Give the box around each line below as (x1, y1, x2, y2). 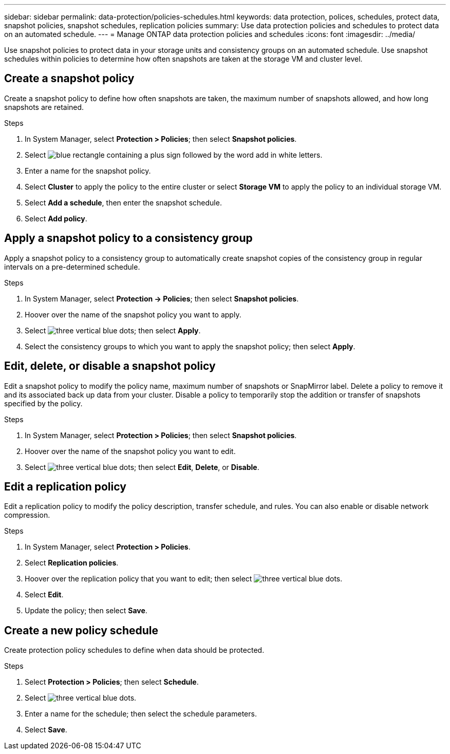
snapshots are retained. (4, 102, 84, 111)
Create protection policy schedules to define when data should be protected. (4, 646, 265, 655)
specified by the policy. (4, 399, 83, 408)
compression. (4, 511, 50, 520)
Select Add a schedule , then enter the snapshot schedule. (25, 198, 222, 207)
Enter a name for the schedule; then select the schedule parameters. (25, 709, 257, 719)
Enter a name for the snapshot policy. (25, 166, 151, 175)
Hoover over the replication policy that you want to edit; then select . (25, 574, 343, 583)
